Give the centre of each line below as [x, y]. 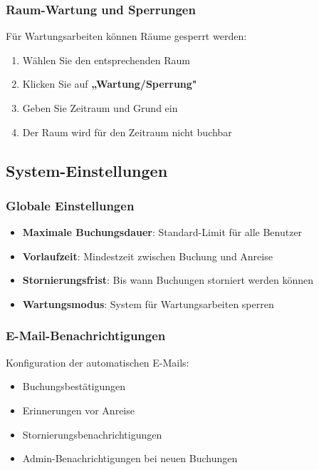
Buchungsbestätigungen [74, 386]
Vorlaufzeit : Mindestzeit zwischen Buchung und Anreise [147, 256]
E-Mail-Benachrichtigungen [86, 336]
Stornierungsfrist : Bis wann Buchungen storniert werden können [168, 280]
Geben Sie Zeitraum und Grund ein [100, 108]
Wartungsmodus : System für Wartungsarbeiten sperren [148, 303]
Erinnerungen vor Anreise [78, 410]
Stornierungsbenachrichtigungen [92, 434]
